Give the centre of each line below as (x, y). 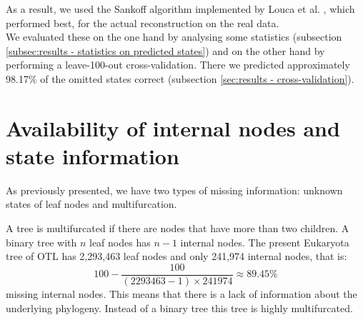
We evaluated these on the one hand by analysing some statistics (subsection (174, 37)
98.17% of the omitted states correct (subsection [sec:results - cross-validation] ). (180, 78)
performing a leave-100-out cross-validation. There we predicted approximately (178, 65)
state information (93, 155)
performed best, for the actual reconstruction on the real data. (143, 22)
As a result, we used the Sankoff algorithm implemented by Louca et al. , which (180, 9)
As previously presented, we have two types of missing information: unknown (174, 190)
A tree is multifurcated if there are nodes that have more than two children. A (178, 228)
